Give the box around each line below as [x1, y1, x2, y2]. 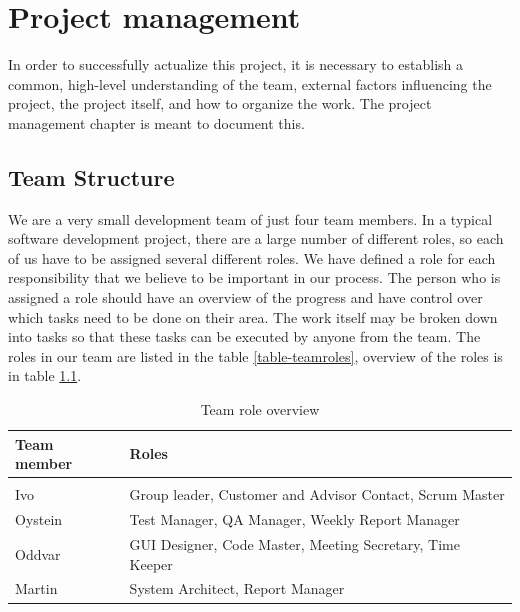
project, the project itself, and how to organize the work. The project [8, 93, 432, 114]
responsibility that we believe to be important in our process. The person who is [8, 267, 501, 288]
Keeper [129, 553, 173, 574]
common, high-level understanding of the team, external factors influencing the [8, 73, 492, 94]
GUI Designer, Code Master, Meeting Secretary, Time [129, 534, 460, 555]
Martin [15, 578, 58, 599]
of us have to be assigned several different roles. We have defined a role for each [8, 247, 496, 268]
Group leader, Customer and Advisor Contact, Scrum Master [129, 484, 505, 505]
